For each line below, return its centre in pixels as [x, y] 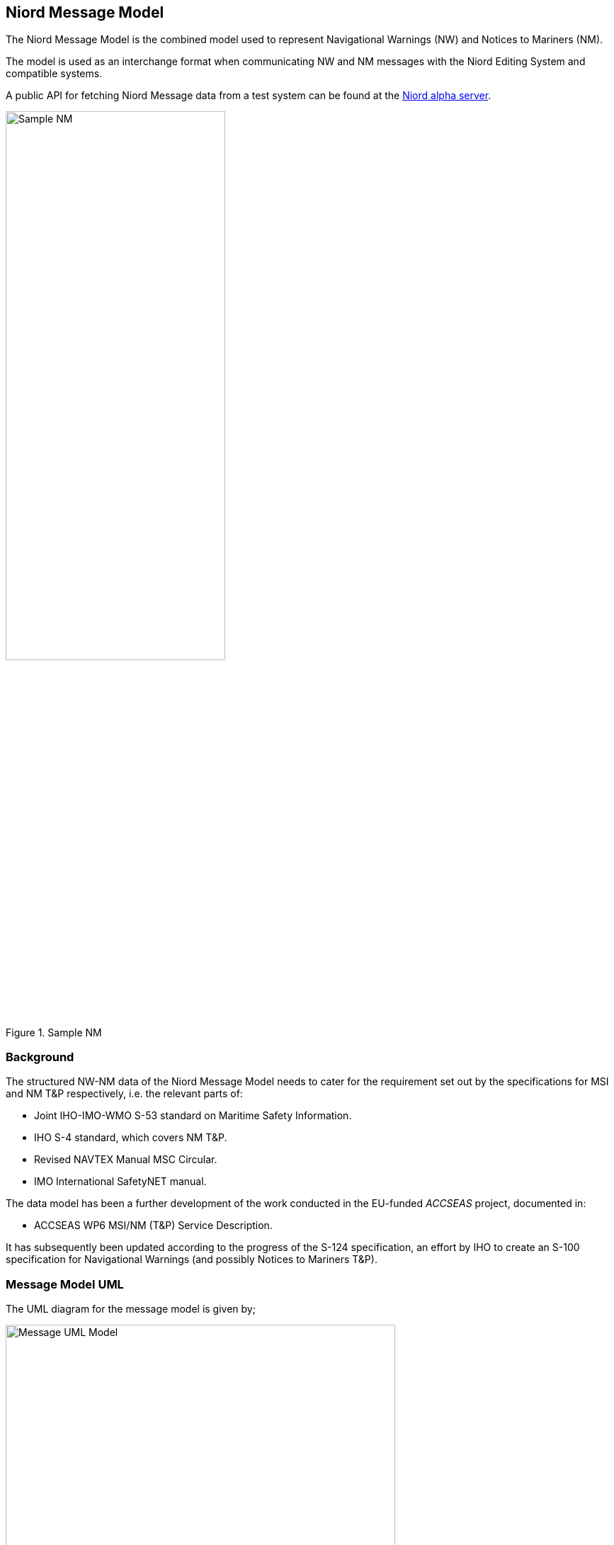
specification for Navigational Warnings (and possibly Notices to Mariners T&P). [192, 1260]
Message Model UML [65, 1284]
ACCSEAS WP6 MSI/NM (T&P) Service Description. [153, 1226]
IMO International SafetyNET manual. [120, 1182]
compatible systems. [54, 74]
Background [40, 1057]
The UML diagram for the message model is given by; [131, 1309]
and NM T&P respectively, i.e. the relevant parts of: [124, 1094]
